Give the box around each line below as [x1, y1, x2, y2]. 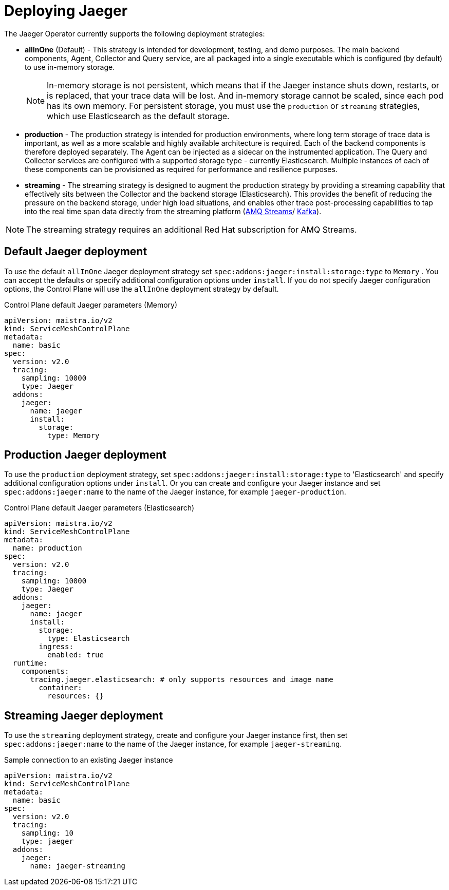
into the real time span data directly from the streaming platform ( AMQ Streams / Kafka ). [25, 206, 322, 216]
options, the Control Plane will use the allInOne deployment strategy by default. [4, 284, 279, 293]
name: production [12, 544, 82, 553]
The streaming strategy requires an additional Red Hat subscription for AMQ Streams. [26, 224, 357, 235]
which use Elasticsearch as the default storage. [47, 110, 230, 121]
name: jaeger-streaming [30, 862, 126, 870]
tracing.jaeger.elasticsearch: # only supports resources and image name [30, 675, 333, 684]
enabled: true [47, 651, 104, 659]
